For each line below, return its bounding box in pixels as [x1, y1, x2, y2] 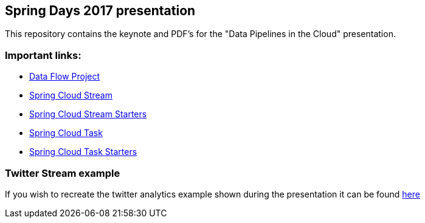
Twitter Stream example [5, 166, 120, 179]
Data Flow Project [29, 71, 100, 82]
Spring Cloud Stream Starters [29, 109, 147, 120]
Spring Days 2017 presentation [5, 3, 196, 18]
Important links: [5, 49, 81, 61]
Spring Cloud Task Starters [29, 146, 137, 157]
